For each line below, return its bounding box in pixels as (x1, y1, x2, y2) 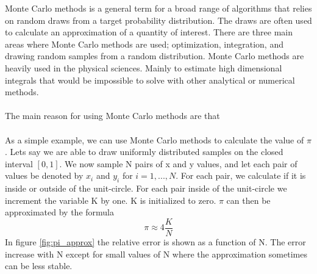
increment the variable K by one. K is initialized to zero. (5, 193, 216, 206)
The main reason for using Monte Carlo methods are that (5, 109, 220, 122)
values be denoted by (5, 169, 84, 182)
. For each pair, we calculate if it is (176, 169, 306, 182)
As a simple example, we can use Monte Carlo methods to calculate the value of (5, 133, 304, 146)
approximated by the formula (5, 206, 114, 218)
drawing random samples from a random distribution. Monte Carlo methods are (5, 49, 304, 62)
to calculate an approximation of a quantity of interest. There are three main (5, 26, 293, 38)
